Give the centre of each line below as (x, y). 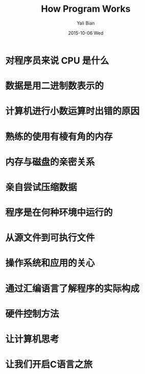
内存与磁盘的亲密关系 (50, 162)
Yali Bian (86, 23)
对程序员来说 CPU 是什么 (57, 61)
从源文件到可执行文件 (50, 238)
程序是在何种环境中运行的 (59, 213)
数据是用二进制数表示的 (55, 86)
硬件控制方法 (32, 314)
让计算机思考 (32, 339)
